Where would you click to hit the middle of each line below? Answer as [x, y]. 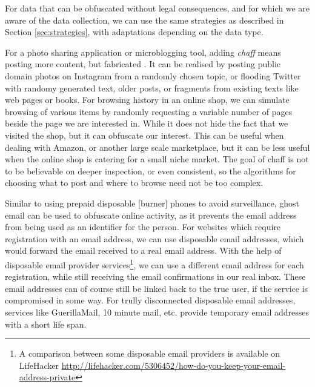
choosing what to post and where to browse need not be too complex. [134, 183]
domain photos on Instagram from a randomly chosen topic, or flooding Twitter [153, 75]
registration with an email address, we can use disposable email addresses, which [154, 238]
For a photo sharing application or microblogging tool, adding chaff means [143, 52]
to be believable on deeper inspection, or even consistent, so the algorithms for [151, 170]
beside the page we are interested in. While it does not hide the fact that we [147, 123]
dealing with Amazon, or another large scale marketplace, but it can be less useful [157, 147]
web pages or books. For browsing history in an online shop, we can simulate [147, 100]
